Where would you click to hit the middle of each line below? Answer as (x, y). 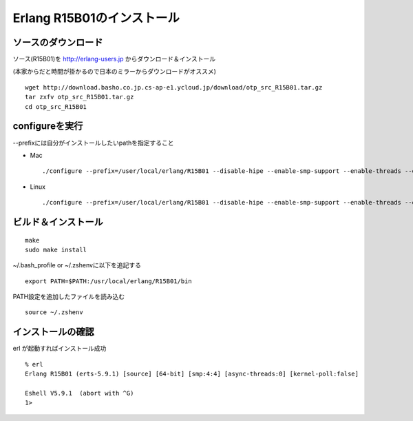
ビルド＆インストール (58, 222)
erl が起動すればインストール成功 (60, 349)
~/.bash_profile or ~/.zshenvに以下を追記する (77, 265)
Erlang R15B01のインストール (96, 18)
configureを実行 (48, 126)
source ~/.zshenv (54, 312)
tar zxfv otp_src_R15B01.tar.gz (80, 97)
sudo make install (56, 249)
